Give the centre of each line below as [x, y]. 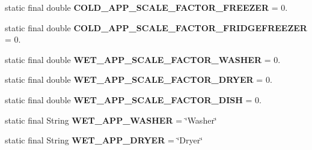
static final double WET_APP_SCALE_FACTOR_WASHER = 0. [143, 59]
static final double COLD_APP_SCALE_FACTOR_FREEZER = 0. [146, 7]
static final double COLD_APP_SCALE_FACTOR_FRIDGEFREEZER [156, 27]
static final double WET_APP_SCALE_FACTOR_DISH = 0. [133, 99]
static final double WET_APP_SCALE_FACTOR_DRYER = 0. [139, 79]
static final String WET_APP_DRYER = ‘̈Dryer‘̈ [104, 140]
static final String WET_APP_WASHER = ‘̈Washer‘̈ [111, 120]
